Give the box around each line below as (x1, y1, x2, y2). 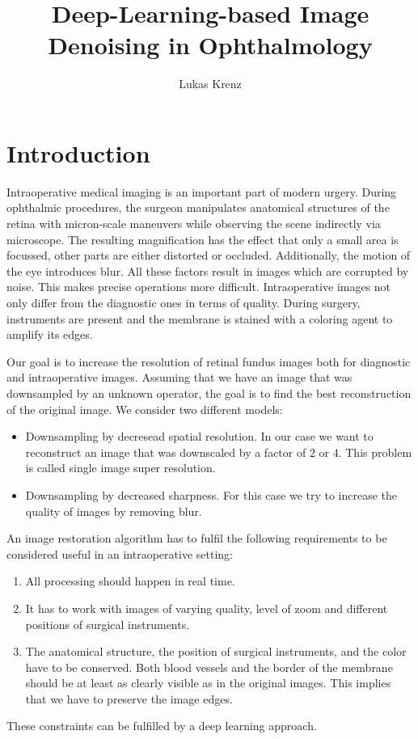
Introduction (6, 136, 150, 169)
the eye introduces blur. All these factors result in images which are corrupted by (6, 262, 409, 279)
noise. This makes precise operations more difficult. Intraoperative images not (6, 278, 391, 295)
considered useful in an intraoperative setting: (6, 545, 233, 562)
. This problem (338, 443, 412, 460)
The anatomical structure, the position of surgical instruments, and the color (25, 643, 407, 660)
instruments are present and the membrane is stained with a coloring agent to (6, 310, 393, 327)
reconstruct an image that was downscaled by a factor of (25, 443, 306, 460)
